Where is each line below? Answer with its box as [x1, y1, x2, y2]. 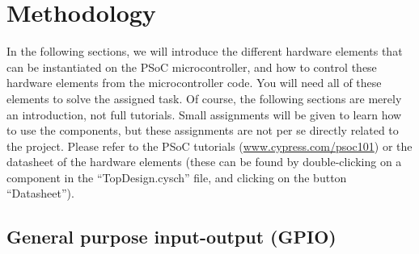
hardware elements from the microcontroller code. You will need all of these [6, 74, 382, 91]
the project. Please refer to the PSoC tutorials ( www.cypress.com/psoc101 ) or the [6, 137, 413, 154]
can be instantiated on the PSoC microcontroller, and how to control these [6, 58, 377, 75]
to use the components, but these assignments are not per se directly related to [6, 122, 399, 139]
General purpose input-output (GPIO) [6, 224, 336, 249]
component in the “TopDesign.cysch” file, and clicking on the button [6, 169, 347, 185]
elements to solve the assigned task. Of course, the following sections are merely [6, 90, 402, 106]
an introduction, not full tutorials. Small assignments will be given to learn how [6, 106, 402, 123]
